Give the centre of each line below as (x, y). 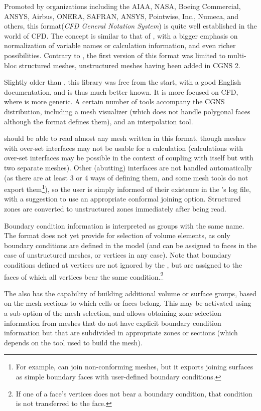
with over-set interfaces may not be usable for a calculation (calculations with (124, 148)
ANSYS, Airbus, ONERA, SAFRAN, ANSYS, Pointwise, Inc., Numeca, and (121, 16)
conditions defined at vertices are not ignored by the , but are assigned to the (123, 264)
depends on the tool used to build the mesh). (73, 342)
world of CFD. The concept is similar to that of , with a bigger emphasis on (121, 35)
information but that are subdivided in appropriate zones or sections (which (121, 333)
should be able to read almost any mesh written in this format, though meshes (125, 138)
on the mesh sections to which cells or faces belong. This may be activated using (128, 303)
